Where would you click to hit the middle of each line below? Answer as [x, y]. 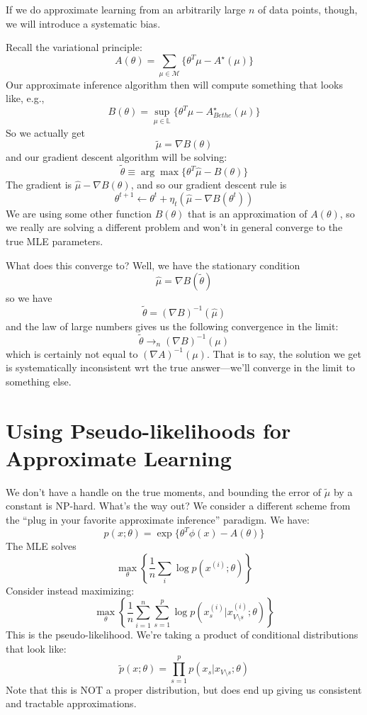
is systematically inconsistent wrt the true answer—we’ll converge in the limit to [180, 367]
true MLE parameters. [55, 241]
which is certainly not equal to [72, 353]
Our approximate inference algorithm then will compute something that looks [174, 84]
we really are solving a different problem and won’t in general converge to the [174, 227]
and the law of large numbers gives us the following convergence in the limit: [172, 326]
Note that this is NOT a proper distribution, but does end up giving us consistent [184, 689]
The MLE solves [41, 546]
